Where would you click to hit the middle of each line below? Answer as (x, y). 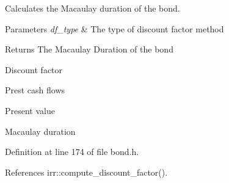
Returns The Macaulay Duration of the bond (89, 49)
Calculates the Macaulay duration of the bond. (93, 8)
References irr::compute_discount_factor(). (86, 172)
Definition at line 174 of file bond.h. (72, 152)
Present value (30, 110)
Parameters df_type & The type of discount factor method (114, 28)
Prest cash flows (35, 90)
